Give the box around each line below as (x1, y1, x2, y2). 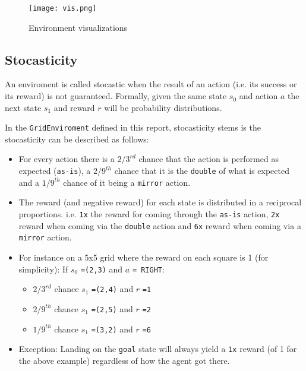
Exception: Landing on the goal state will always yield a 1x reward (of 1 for (18, 343, 297, 355)
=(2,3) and (80, 262, 123, 275)
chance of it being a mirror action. (63, 176, 191, 188)
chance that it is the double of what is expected (114, 164, 289, 177)
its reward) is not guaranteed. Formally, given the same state (5, 90, 227, 102)
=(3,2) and (91, 322, 133, 335)
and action (239, 90, 278, 102)
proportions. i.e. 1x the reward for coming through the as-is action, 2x (18, 207, 280, 220)
